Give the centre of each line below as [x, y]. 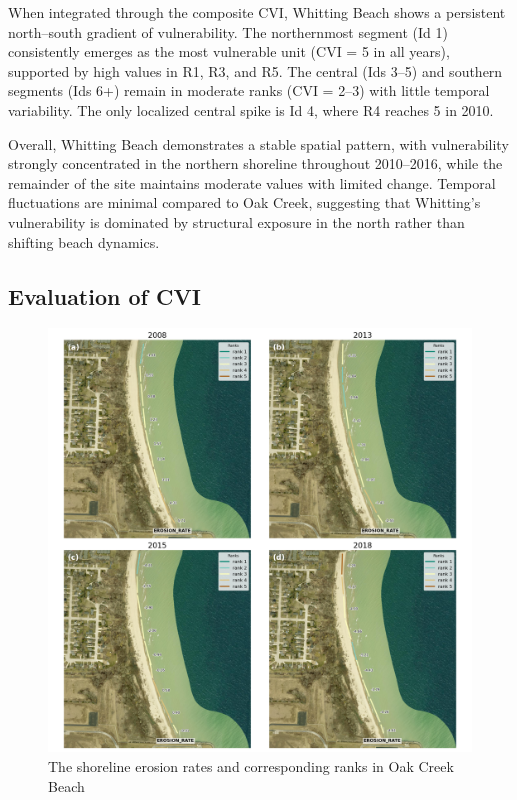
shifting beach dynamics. [84, 241]
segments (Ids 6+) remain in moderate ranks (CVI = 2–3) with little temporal [249, 90]
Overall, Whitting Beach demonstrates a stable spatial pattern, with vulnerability [258, 143]
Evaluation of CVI [104, 295]
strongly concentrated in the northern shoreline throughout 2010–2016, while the [255, 163]
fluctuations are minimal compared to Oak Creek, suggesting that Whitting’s [244, 202]
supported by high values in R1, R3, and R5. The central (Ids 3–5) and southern [255, 70]
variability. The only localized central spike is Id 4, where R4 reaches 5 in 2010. [251, 109]
